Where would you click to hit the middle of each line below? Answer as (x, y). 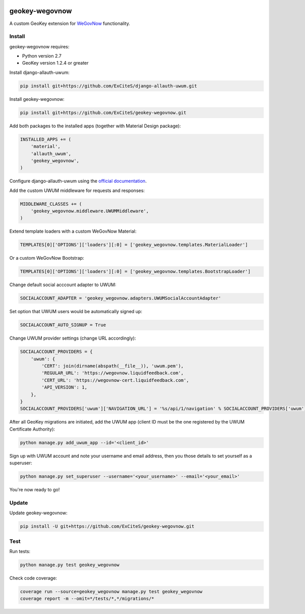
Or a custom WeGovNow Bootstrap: (47, 258)
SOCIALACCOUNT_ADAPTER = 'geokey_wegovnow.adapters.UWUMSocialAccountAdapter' (120, 298)
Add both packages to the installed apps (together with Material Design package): (95, 126)
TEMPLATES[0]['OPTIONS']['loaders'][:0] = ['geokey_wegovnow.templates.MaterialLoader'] (134, 245)
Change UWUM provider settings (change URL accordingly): (73, 338)
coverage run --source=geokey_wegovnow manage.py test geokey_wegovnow (111, 591)
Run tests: (20, 551)
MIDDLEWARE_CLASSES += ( (51, 204)
